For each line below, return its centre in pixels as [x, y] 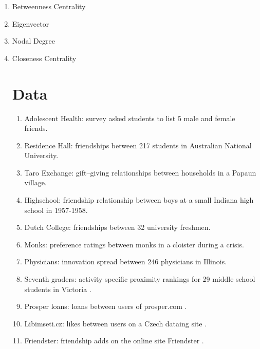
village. [35, 182]
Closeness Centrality [44, 58]
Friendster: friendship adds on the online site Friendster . [114, 341]
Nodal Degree [33, 41]
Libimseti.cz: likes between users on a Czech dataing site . [116, 323]
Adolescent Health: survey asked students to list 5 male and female [130, 118]
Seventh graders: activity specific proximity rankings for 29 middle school [140, 279]
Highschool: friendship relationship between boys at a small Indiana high [139, 200]
